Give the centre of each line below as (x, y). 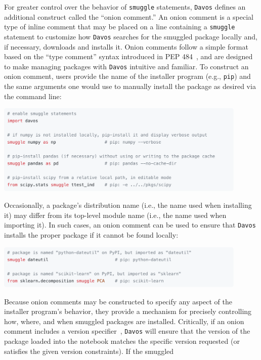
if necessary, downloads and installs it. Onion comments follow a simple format (126, 46)
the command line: (33, 96)
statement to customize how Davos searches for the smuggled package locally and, (131, 36)
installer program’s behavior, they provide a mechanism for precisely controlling (128, 311)
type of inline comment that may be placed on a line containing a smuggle (120, 27)
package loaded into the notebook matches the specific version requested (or (122, 341)
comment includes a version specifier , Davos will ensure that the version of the (127, 331)
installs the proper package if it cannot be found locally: (91, 235)
